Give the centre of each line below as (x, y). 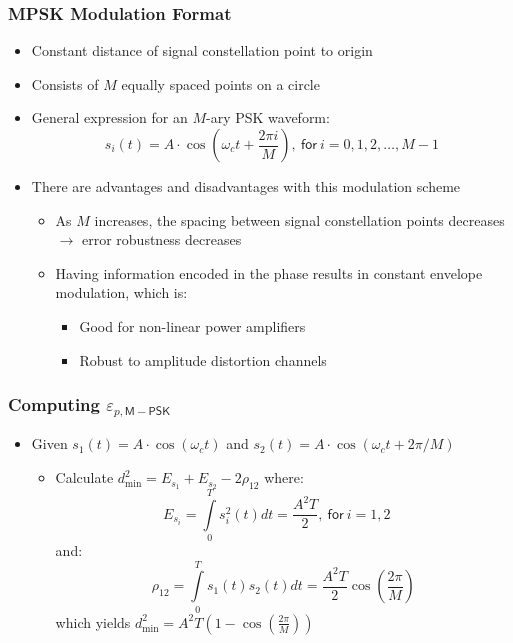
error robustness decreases (161, 239)
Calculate (84, 477)
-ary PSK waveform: (267, 117)
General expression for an (109, 117)
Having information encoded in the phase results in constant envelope (269, 272)
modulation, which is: (121, 292)
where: (284, 477)
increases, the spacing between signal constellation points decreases (299, 219)
